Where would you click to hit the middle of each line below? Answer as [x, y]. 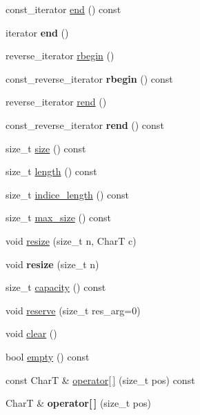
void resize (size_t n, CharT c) [71, 240]
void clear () [31, 333]
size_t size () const [46, 148]
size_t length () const [51, 171]
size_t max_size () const [59, 217]
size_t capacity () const [56, 287]
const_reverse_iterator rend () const [85, 124]
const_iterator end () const [63, 9]
